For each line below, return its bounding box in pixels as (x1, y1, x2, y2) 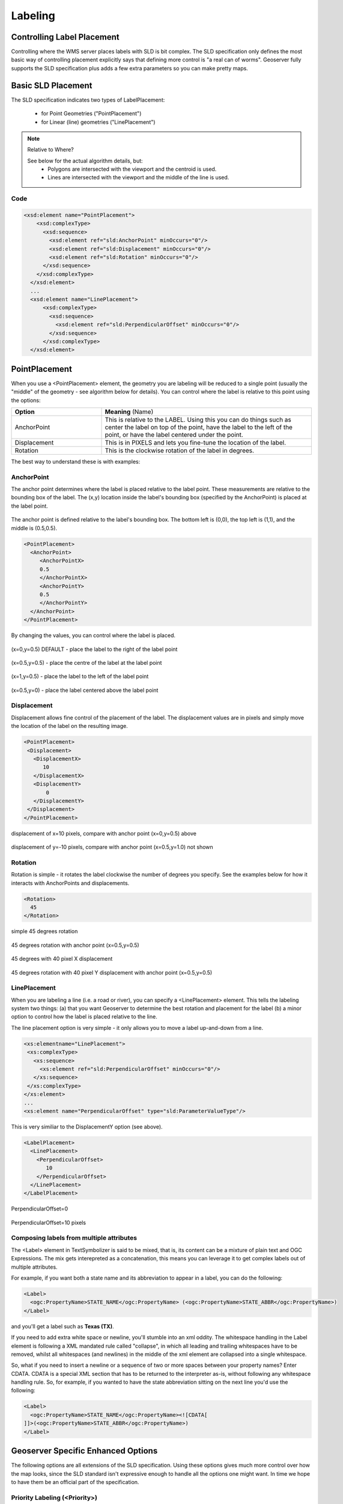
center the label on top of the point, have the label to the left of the (105, 423, 293, 431)
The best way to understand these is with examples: (11, 458, 141, 465)
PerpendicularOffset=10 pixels (11, 1219, 87, 1226)
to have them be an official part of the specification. (11, 1478, 139, 1485)
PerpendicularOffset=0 (11, 1205, 68, 1212)
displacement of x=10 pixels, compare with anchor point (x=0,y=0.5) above (11, 830, 196, 837)
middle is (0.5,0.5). (11, 524, 57, 532)
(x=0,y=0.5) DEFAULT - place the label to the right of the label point (11, 646, 178, 653)
